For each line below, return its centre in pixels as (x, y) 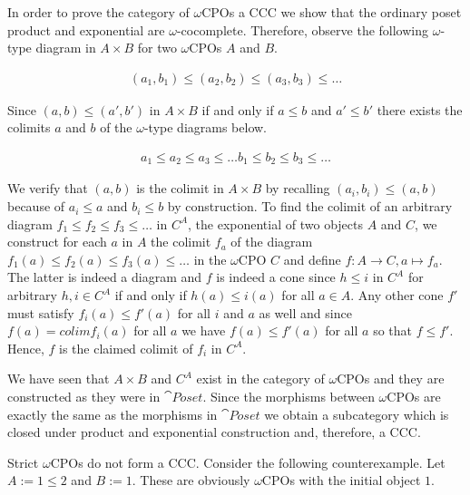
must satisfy (41, 312)
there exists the (420, 109)
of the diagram (272, 242)
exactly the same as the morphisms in (113, 414)
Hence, (26, 348)
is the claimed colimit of (126, 348)
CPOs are (414, 397)
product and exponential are (86, 29)
